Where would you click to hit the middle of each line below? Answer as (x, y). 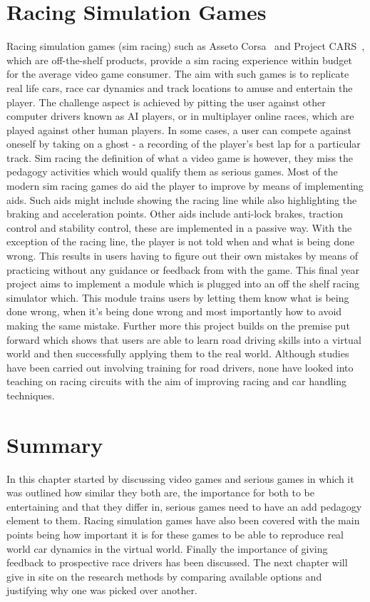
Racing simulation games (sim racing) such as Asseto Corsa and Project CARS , (186, 46)
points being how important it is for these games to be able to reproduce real (175, 535)
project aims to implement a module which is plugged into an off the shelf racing (183, 284)
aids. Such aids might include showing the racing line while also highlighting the (182, 199)
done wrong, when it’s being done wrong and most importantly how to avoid (174, 311)
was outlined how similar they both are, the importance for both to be (160, 493)
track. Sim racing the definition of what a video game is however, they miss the (180, 157)
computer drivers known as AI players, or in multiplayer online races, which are (180, 116)
